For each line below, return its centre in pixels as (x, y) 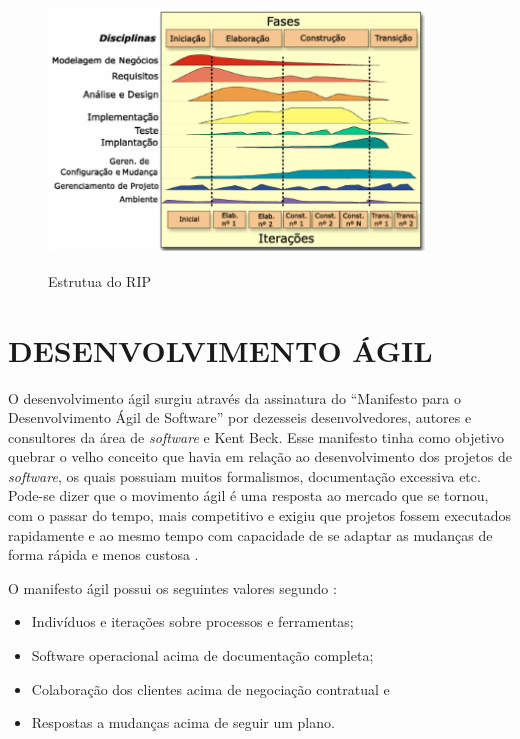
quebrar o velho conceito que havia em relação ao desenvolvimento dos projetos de (260, 456)
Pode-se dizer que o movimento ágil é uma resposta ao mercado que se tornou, (248, 495)
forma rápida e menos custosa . (103, 554)
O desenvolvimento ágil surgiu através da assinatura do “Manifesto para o (234, 397)
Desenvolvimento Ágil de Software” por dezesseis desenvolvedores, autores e (240, 417)
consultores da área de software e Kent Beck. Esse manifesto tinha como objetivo (256, 436)
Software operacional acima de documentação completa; (202, 655)
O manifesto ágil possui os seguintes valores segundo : (172, 587)
